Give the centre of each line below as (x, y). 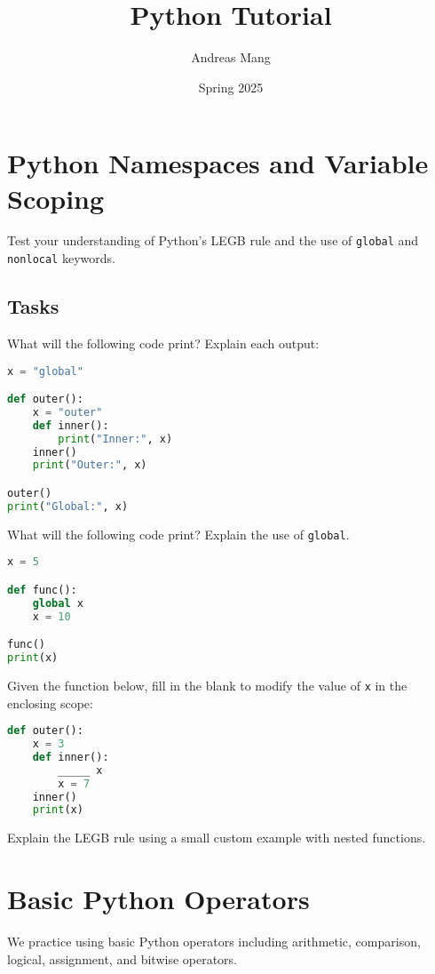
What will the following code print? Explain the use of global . (178, 534)
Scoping (56, 198)
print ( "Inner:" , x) (115, 439)
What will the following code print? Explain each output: (163, 343)
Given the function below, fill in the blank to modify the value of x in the (207, 685)
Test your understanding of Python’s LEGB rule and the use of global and (213, 240)
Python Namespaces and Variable (218, 163)
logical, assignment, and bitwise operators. (122, 958)
